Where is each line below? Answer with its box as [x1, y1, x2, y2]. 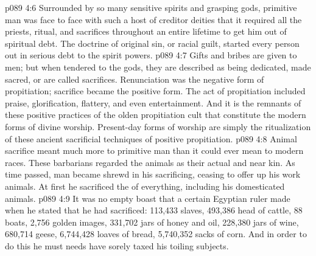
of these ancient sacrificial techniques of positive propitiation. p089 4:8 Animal [5, 132, 297, 145]
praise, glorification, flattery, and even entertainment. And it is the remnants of [5, 96, 301, 109]
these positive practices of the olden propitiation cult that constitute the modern [5, 108, 306, 121]
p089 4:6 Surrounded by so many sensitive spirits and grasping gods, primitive [5, 1, 297, 13]
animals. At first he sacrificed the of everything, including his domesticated [5, 179, 285, 192]
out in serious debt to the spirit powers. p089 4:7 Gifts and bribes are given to [5, 49, 297, 61]
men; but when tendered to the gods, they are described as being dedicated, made [5, 60, 311, 73]
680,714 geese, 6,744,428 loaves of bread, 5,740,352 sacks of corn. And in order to [5, 227, 307, 240]
